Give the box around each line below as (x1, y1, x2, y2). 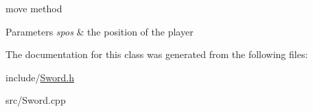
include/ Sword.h (5, 70, 75, 84)
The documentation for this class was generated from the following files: (5, 47, 308, 61)
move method (5, 1, 62, 15)
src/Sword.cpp (5, 93, 66, 107)
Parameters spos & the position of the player (5, 24, 194, 38)
